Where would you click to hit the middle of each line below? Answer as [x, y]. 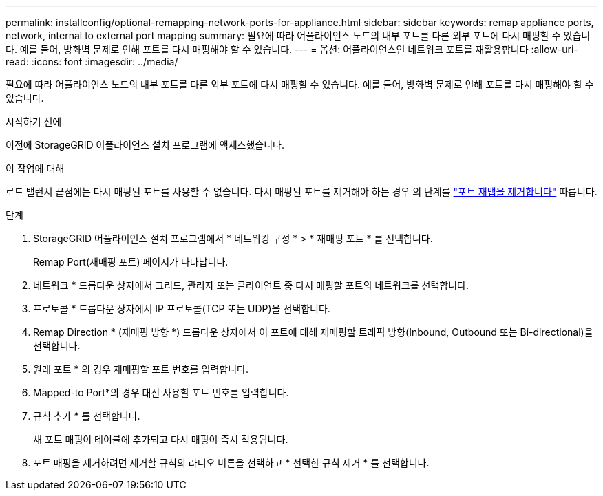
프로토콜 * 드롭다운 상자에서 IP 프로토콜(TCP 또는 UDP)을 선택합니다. [182, 309]
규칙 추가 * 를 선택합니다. [87, 416]
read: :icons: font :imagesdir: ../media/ [92, 62]
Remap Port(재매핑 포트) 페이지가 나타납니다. [131, 262]
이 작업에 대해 [35, 168]
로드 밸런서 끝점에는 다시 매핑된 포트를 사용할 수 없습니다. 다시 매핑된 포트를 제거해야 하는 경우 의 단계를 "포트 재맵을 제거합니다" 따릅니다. [301, 192]
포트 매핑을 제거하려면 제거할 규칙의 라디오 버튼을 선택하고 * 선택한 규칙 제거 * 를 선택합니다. [231, 463]
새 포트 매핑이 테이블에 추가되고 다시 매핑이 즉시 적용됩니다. [161, 439]
